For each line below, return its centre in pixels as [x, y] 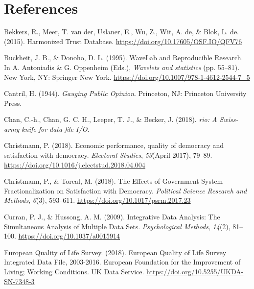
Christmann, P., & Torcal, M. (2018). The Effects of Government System [114, 181]
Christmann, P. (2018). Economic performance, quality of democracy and [114, 145]
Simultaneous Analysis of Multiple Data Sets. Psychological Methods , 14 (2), [117, 226]
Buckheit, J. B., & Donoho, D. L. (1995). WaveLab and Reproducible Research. [124, 58]
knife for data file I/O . [56, 129]
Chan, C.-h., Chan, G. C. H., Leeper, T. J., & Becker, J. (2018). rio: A [111, 119]
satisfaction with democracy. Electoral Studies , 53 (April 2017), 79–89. [108, 155]
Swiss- [229, 119]
